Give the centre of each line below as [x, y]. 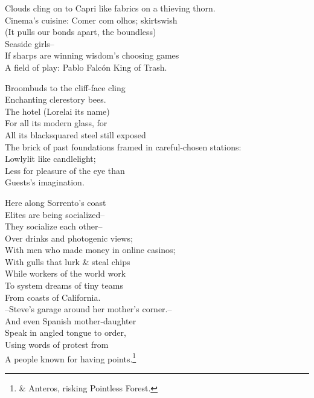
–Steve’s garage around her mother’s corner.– [88, 309]
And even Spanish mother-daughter [71, 320]
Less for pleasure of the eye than [65, 170]
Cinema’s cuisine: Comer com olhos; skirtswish [91, 20]
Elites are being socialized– [55, 214]
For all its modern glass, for [56, 123]
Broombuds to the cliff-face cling [65, 87]
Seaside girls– [30, 43]
